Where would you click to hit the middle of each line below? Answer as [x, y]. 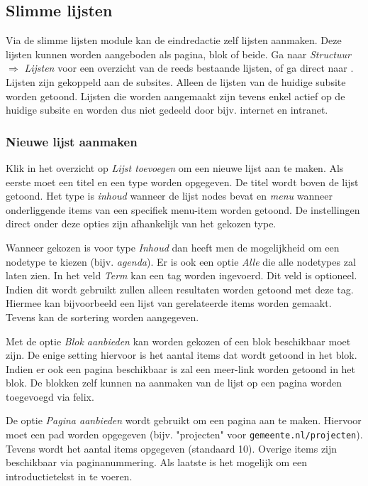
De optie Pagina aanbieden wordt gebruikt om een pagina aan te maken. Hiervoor [184, 420]
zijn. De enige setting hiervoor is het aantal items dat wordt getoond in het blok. [182, 355]
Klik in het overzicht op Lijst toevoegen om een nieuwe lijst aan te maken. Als [175, 167]
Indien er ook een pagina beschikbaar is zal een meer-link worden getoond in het [181, 368]
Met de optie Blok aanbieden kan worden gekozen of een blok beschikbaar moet [178, 341]
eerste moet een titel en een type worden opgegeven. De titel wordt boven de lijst [182, 182]
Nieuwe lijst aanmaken [72, 141]
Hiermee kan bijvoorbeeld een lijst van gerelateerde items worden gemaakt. [169, 303]
